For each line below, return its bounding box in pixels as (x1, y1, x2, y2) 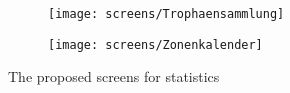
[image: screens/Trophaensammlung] (48, 7, 285, 21)
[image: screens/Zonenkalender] (48, 37, 263, 52)
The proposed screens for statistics (8, 66, 220, 87)
